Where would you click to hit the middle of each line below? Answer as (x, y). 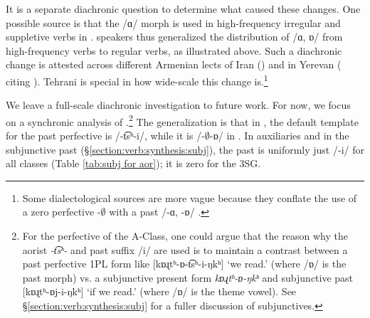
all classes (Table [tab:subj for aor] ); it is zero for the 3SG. (133, 163)
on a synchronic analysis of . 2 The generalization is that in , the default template (182, 120)
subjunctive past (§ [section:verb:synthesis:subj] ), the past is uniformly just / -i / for (185, 149)
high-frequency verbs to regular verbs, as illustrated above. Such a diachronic (174, 50)
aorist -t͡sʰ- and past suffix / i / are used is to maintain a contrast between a (185, 249)
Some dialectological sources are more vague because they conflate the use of (190, 197)
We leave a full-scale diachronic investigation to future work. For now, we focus (178, 105)
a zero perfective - (62, 212)
